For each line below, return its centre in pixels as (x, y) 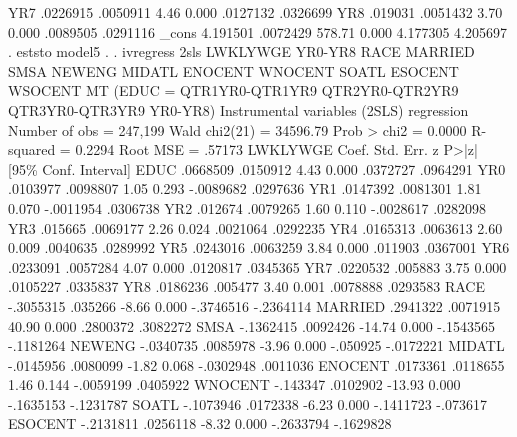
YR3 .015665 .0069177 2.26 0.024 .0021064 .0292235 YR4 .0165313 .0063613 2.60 (255, 227)
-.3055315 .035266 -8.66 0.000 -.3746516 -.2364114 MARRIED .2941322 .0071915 (254, 305)
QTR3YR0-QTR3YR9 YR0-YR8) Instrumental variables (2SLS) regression (238, 109)
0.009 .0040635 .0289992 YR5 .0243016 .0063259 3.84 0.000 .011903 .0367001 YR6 (259, 247)
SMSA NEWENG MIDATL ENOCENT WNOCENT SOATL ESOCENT (233, 70)
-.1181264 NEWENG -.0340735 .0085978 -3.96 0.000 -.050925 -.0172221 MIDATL (256, 345)
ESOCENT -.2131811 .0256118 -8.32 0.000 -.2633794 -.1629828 (200, 423)
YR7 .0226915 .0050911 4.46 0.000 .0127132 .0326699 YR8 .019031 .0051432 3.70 (255, 12)
